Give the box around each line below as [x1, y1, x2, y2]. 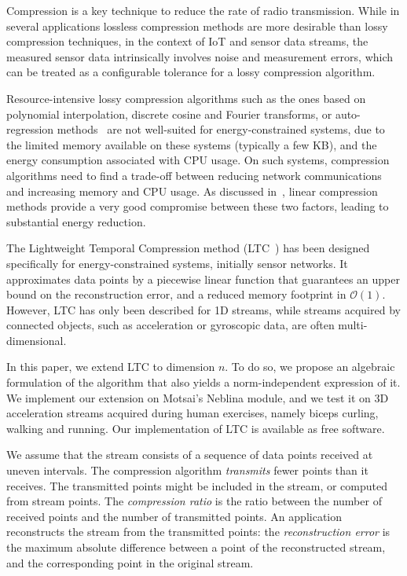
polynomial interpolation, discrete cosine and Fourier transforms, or [6, 105, 332, 122]
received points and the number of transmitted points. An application [6, 508, 342, 524]
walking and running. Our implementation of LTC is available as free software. [6, 420, 385, 436]
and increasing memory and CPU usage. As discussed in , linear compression [6, 182, 378, 199]
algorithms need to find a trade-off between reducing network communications [6, 167, 382, 183]
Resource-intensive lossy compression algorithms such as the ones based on [6, 90, 366, 106]
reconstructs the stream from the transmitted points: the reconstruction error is [6, 523, 390, 540]
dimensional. [6, 332, 67, 348]
